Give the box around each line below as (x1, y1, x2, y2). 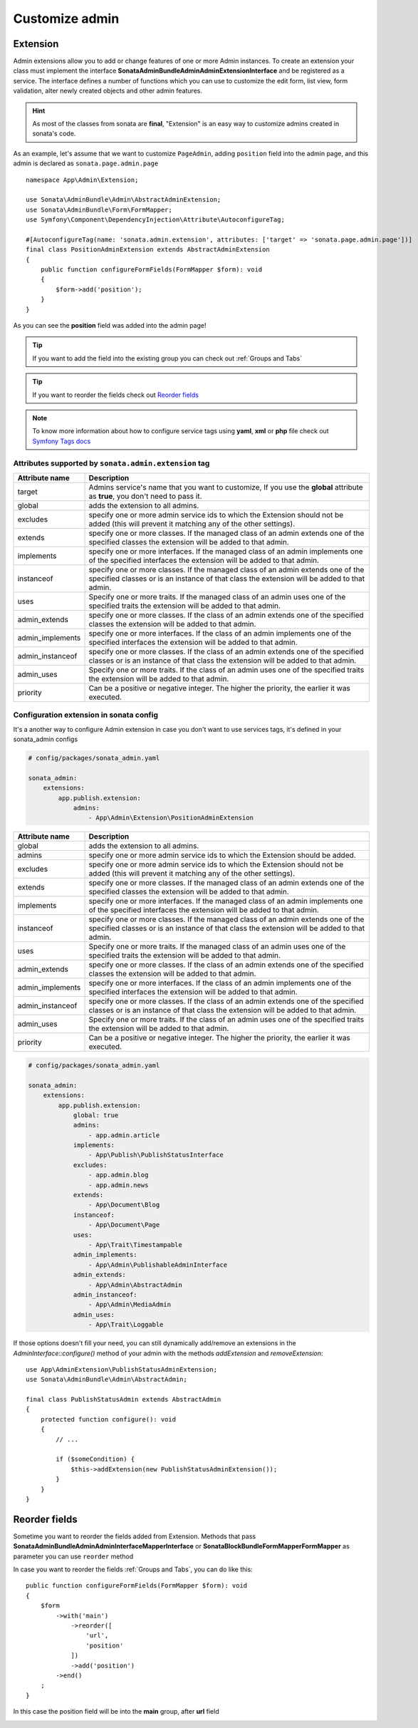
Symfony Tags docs (32, 437, 91, 445)
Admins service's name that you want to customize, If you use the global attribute (88, 482, 363, 492)
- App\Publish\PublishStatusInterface (88, 1151, 224, 1159)
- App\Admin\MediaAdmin (88, 1300, 171, 1309)
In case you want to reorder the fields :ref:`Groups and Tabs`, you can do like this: (13, 1565, 253, 1574)
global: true (73, 1111, 119, 1119)
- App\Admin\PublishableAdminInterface (88, 1261, 228, 1268)
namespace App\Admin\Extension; (26, 175, 139, 184)
